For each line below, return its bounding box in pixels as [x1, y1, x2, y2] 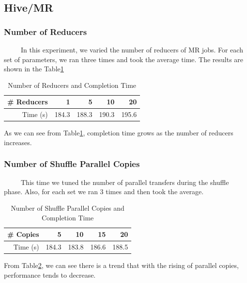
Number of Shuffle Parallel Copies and [11, 202, 124, 213]
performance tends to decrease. [4, 269, 96, 280]
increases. [4, 137, 32, 147]
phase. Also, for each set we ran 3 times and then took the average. [4, 186, 204, 197]
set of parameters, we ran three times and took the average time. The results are [4, 54, 244, 64]
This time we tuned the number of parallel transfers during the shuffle [20, 177, 229, 187]
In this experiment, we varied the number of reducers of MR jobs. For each [20, 45, 243, 54]
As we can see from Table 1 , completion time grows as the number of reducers [4, 128, 233, 138]
